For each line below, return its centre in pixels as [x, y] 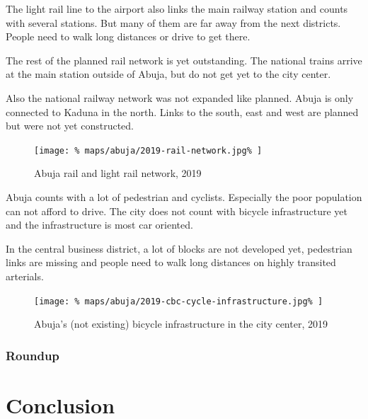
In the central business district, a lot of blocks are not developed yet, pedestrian [179, 248]
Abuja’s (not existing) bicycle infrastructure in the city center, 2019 [181, 324]
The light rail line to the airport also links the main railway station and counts [177, 8]
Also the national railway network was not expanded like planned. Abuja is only [180, 97]
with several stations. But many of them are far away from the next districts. [173, 22]
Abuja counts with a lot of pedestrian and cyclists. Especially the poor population [184, 197]
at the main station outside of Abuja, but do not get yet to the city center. [168, 74]
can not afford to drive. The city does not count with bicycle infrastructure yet [177, 211]
